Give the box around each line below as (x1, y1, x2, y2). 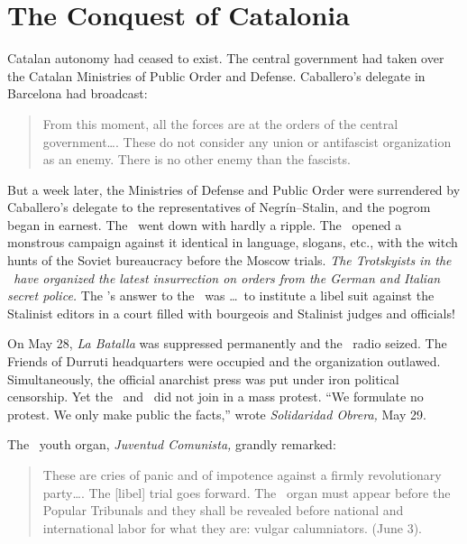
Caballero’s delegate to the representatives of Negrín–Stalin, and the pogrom (7, 198, 431, 217)
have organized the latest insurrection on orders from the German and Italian (14, 268, 441, 287)
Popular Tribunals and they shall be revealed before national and (42, 501, 404, 520)
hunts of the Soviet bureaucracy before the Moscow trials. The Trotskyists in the (7, 251, 452, 270)
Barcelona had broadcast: (7, 84, 148, 103)
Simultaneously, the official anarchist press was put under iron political (7, 369, 399, 388)
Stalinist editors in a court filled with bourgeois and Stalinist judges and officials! (7, 303, 455, 322)
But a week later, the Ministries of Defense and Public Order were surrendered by (7, 180, 461, 198)
